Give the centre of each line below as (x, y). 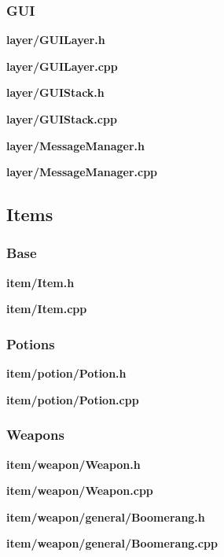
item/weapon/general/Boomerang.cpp (112, 543)
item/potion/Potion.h (66, 373)
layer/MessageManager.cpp (82, 172)
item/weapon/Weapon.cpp (80, 491)
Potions (31, 343)
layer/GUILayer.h (56, 40)
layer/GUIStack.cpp (62, 119)
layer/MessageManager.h (75, 145)
